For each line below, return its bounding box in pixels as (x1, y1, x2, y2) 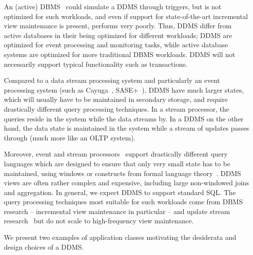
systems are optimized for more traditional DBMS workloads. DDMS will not (4, 49, 235, 59)
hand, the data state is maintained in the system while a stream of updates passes (4, 123, 250, 133)
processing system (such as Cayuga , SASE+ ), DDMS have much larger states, (4, 84, 244, 95)
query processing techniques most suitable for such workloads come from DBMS (4, 196, 243, 207)
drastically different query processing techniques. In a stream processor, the (4, 103, 230, 114)
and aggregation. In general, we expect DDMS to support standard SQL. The (4, 187, 236, 197)
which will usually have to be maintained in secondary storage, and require (4, 94, 228, 104)
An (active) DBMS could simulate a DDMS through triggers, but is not (4, 1, 222, 11)
